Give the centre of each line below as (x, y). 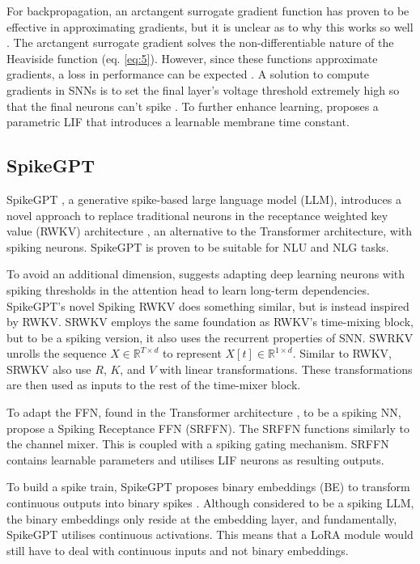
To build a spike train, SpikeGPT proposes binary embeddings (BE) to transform (208, 487)
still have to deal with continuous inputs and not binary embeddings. (178, 550)
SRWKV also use (49, 369)
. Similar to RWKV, (342, 353)
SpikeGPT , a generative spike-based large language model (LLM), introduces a (204, 199)
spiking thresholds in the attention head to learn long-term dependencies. (188, 289)
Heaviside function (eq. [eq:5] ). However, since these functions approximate (192, 58)
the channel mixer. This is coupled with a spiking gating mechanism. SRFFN (198, 444)
